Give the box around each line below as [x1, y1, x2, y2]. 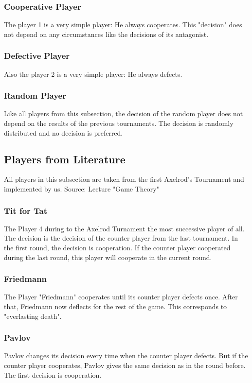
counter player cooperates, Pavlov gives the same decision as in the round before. [4, 360, 246, 370]
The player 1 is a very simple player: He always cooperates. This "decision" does [4, 19, 242, 30]
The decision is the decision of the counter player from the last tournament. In [4, 233, 238, 243]
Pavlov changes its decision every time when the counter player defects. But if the [4, 350, 248, 361]
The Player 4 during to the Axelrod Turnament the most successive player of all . [4, 223, 245, 233]
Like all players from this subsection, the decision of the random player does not [4, 108, 243, 119]
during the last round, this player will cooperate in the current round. [4, 252, 212, 262]
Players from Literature [4, 151, 126, 166]
